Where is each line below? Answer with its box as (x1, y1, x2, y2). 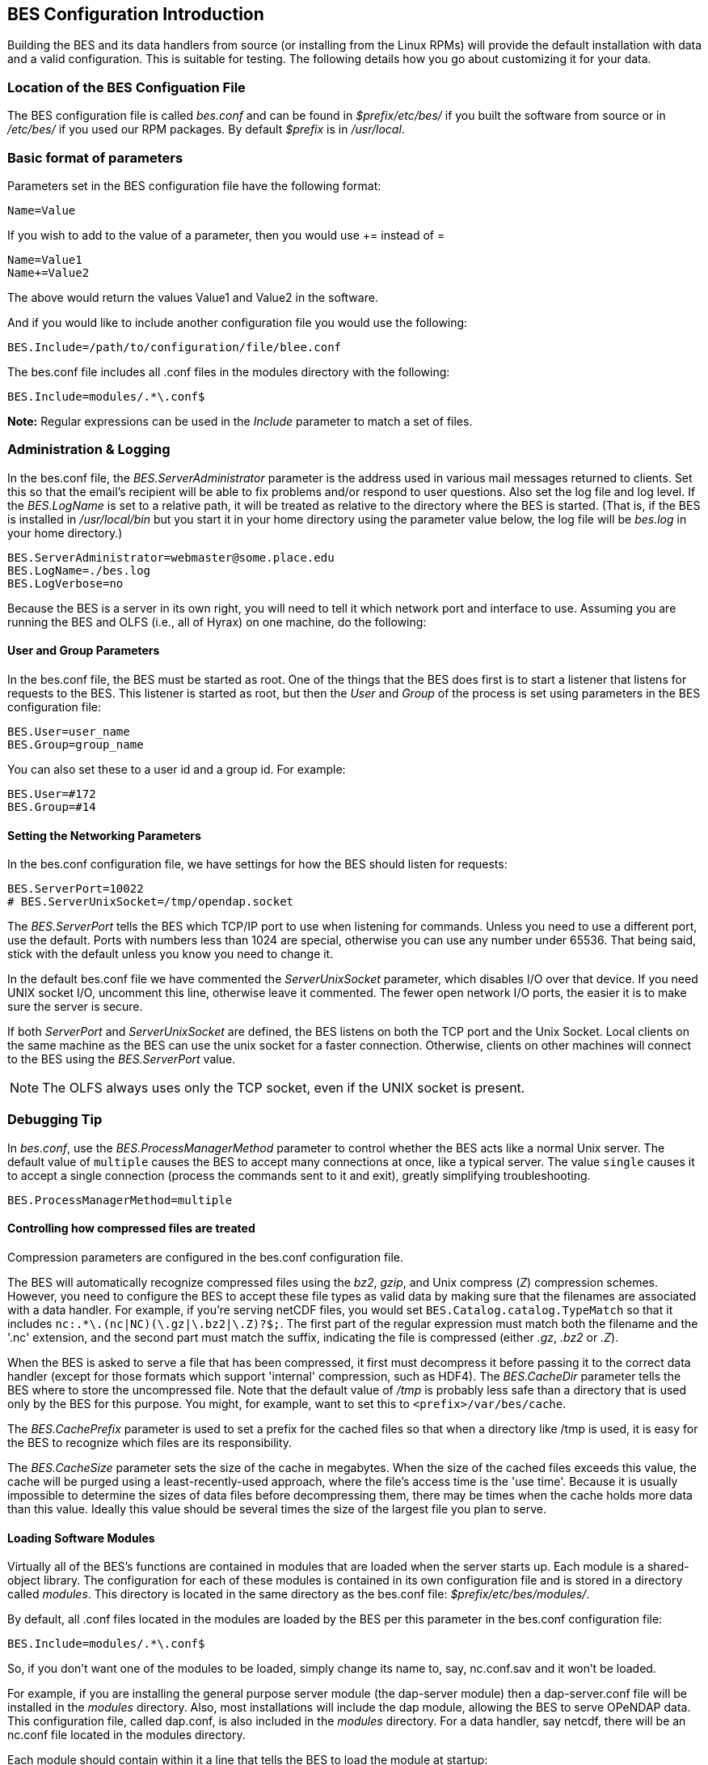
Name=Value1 (7, 252, 82, 266)
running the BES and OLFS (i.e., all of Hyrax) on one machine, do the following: (7, 614, 427, 629)
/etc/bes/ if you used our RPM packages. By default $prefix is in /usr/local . (7, 122, 405, 137)
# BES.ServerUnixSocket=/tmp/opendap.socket (7, 895, 294, 909)
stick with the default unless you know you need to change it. (7, 947, 334, 961)
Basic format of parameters (7, 149, 183, 166)
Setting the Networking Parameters (7, 828, 201, 842)
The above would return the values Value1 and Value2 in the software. (7, 290, 378, 304)
